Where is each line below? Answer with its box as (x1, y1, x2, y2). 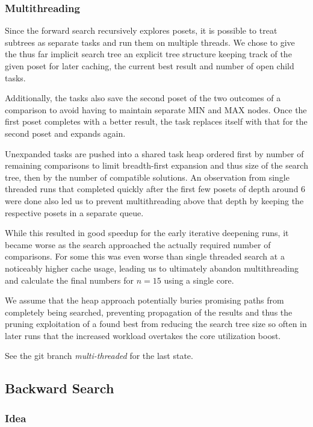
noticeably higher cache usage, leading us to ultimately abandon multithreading (5, 261, 299, 274)
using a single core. (164, 273, 234, 286)
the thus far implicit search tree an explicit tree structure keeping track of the (5, 48, 292, 60)
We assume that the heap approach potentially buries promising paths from (5, 294, 284, 307)
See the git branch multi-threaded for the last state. (5, 349, 193, 362)
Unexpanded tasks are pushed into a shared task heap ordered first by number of (5, 147, 304, 160)
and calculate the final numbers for (5, 273, 134, 286)
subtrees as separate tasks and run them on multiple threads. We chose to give (5, 36, 295, 48)
